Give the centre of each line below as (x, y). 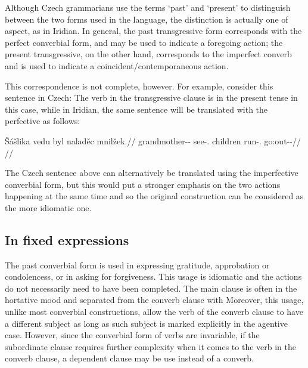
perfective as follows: (43, 121)
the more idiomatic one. (48, 207)
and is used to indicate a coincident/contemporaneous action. (117, 65)
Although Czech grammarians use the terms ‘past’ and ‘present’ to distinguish (148, 7)
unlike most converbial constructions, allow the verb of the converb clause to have (154, 312)
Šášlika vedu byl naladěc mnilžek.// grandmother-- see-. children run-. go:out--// (153, 140)
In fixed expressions (67, 239)
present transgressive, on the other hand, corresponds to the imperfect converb (148, 54)
